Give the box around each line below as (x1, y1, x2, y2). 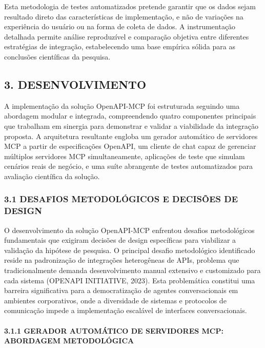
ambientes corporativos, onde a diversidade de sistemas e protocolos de (4, 295, 227, 305)
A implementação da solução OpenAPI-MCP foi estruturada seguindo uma (4, 100, 240, 111)
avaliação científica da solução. (4, 170, 100, 181)
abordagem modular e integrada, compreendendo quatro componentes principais (4, 110, 256, 121)
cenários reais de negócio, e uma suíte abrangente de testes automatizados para (4, 161, 253, 171)
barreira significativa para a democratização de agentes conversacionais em (4, 285, 238, 296)
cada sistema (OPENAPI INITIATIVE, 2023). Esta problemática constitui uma (4, 275, 255, 285)
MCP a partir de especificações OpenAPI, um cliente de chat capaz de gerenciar (4, 141, 256, 151)
